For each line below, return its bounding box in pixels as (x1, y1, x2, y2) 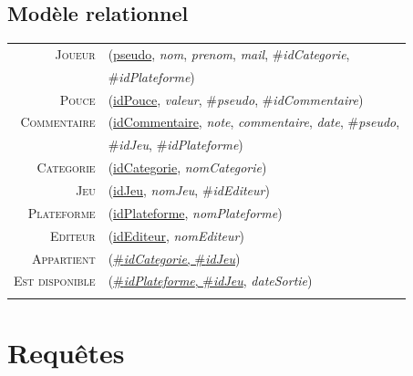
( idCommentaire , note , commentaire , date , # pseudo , (108, 112, 400, 131)
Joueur (55, 44, 96, 63)
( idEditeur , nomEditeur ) (108, 225, 244, 245)
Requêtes (7, 333, 125, 371)
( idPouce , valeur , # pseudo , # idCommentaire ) (108, 89, 364, 109)
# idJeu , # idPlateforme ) (108, 135, 243, 154)
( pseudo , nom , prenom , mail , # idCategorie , (108, 44, 350, 63)
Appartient (31, 248, 96, 267)
